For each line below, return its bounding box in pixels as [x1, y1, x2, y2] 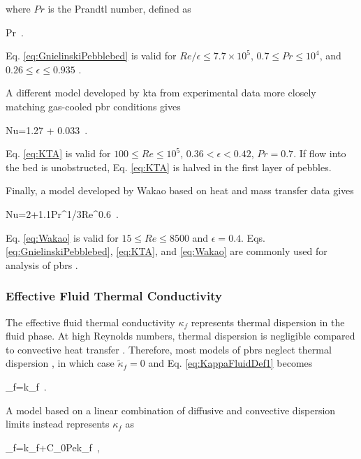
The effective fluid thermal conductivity [6, 314, 175, 329]
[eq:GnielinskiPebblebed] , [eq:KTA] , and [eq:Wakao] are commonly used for [6, 244, 327, 258]
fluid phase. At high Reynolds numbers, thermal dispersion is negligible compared [6, 328, 355, 343]
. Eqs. [241, 230, 265, 245]
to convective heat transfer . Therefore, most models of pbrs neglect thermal [6, 342, 332, 356]
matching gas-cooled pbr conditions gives [6, 99, 181, 113]
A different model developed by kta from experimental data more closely [6, 85, 316, 100]
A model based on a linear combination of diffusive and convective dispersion [6, 402, 336, 417]
